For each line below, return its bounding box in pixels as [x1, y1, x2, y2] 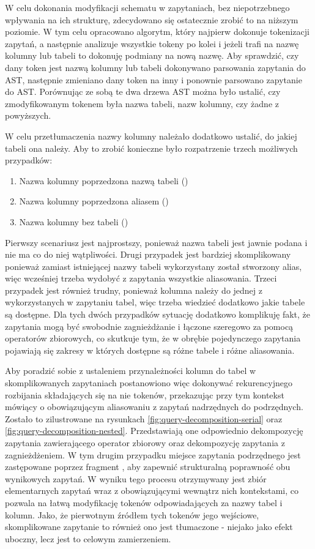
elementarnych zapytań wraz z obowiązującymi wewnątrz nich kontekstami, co [5, 484, 299, 497]
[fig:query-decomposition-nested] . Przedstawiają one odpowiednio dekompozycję [5, 424, 303, 437]
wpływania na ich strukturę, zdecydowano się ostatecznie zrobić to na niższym [5, 13, 298, 26]
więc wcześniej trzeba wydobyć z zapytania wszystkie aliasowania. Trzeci [5, 272, 277, 285]
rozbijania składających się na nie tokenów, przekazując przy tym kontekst [5, 388, 284, 401]
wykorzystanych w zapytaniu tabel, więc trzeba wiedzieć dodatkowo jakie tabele [5, 296, 305, 308]
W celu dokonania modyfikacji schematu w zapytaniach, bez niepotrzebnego [5, 1, 290, 13]
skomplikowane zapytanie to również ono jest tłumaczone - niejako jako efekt [5, 520, 293, 533]
